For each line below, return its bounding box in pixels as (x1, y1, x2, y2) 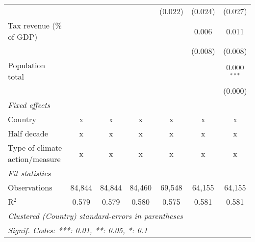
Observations (8, 182, 52, 193)
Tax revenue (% (8, 20, 62, 31)
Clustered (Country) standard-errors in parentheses (8, 210, 183, 221)
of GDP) (8, 31, 38, 42)
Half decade (8, 128, 48, 139)
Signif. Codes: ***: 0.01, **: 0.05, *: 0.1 (8, 224, 148, 236)
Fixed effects (8, 99, 51, 110)
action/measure (8, 153, 61, 164)
